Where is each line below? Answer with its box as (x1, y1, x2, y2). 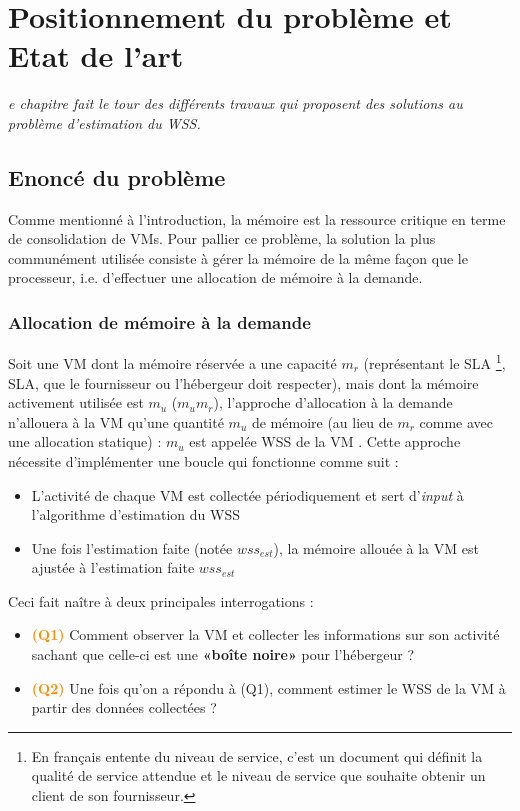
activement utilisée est (8, 392, 144, 413)
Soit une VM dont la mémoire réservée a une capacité (8, 352, 337, 373)
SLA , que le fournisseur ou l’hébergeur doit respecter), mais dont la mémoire (8, 372, 479, 393)
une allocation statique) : (8, 431, 162, 452)
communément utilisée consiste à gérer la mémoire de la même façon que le (8, 247, 468, 268)
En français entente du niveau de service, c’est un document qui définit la (31, 745, 483, 766)
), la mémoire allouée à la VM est (273, 537, 479, 558)
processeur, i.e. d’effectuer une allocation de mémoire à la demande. (8, 267, 423, 288)
